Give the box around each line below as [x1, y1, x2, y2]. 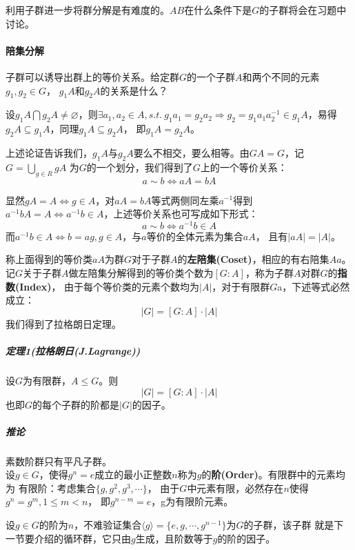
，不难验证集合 [74, 518, 142, 532]
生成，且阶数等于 [135, 531, 213, 545]
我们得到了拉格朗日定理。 [6, 316, 121, 331]
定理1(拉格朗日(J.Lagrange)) [6, 343, 141, 357]
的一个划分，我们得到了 [86, 159, 193, 174]
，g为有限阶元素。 [151, 494, 234, 509]
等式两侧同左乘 [151, 193, 219, 207]
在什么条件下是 [184, 3, 252, 17]
